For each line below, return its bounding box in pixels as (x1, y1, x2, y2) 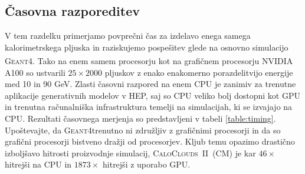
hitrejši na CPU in (5, 158, 72, 170)
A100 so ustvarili (5, 66, 65, 78)
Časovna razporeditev (5, 2, 140, 20)
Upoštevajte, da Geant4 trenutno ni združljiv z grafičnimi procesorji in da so (5, 123, 281, 136)
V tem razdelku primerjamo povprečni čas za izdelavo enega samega (5, 29, 251, 42)
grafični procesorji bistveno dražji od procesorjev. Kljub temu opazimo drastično (5, 135, 295, 148)
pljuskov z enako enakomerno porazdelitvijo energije (104, 66, 293, 78)
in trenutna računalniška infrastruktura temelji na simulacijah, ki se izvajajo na (5, 101, 293, 113)
